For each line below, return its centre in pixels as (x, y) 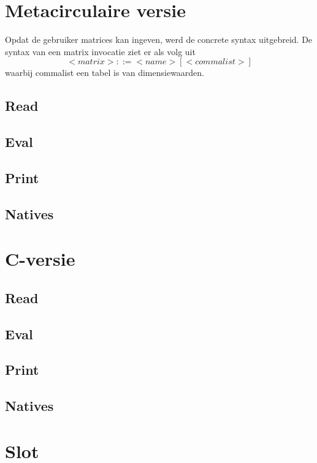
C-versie (40, 259)
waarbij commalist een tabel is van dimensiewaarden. (105, 73)
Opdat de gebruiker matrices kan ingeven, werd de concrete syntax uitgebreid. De (159, 40)
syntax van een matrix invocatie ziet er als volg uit (100, 51)
